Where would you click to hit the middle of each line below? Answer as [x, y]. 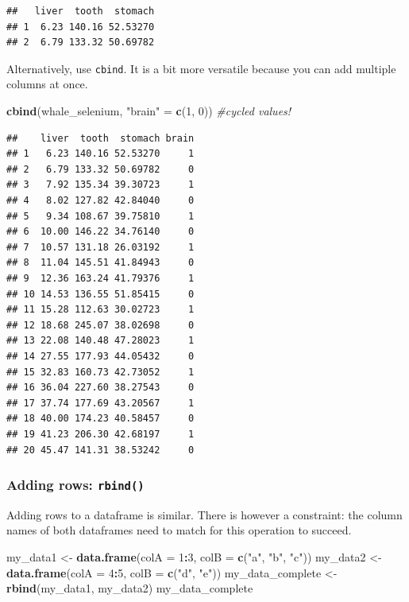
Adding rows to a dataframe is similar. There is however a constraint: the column [204, 514]
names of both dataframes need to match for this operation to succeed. [179, 530]
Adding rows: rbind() [75, 485]
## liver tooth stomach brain [100, 138]
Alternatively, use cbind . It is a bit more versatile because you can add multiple [201, 68]
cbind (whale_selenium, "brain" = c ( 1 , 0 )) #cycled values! [149, 111]
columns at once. [47, 84]
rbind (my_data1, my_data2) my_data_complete [130, 588]
